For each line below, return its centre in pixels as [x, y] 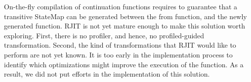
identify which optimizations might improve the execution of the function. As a [124, 64]
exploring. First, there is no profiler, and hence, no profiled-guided [104, 35]
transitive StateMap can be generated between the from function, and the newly [125, 16]
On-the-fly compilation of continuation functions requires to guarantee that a [121, 6]
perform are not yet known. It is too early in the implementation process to [118, 54]
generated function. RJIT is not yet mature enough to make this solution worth [125, 26]
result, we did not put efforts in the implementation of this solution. [107, 74]
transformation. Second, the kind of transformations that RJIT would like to [120, 45]
